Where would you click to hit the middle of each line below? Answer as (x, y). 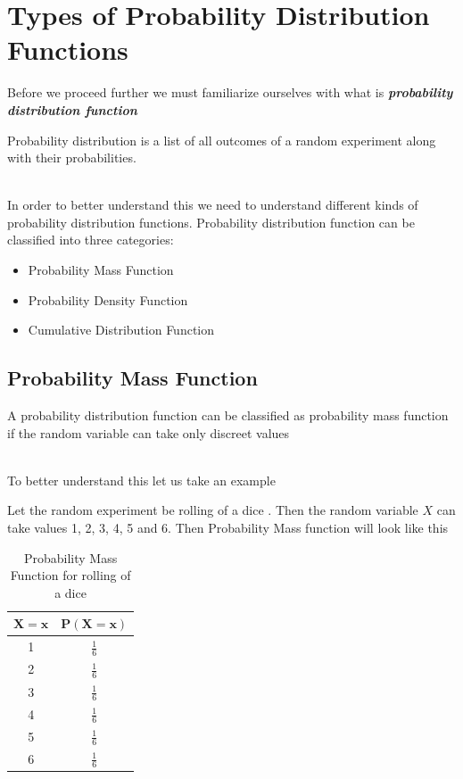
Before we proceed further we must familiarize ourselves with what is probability (230, 92)
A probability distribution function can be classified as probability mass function (228, 415)
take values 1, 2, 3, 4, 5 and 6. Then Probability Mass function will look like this (228, 528)
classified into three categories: (91, 240)
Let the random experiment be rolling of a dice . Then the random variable (213, 510)
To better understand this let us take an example (141, 480)
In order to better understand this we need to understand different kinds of (213, 205)
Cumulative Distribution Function (121, 330)
